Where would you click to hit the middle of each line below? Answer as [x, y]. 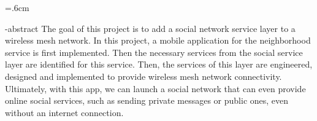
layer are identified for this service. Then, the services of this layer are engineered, [159, 64]
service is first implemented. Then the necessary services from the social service [154, 52]
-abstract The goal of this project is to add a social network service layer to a [150, 28]
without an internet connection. [64, 112]
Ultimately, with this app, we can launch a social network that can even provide [155, 88]
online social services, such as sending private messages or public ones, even [147, 100]
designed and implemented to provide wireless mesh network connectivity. [143, 76]
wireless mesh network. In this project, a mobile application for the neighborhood [158, 40]
